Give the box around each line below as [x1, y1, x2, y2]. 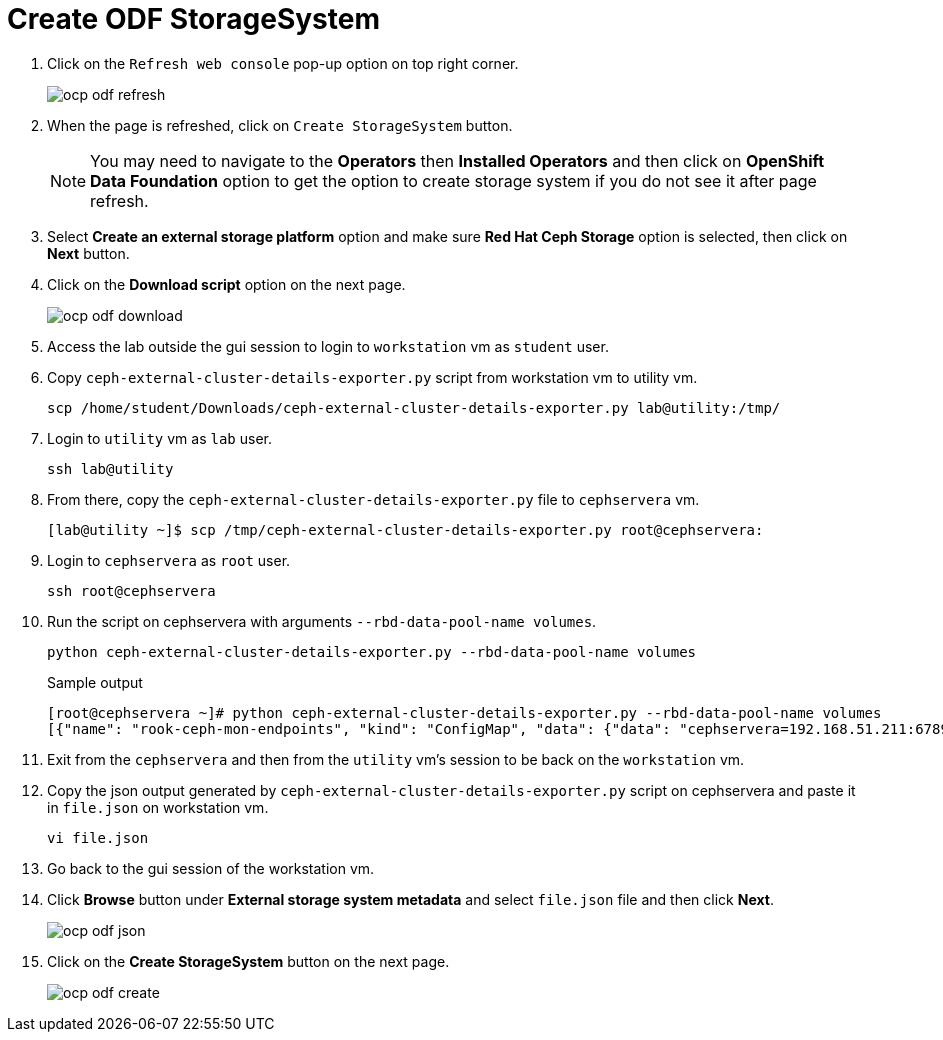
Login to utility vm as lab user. [47, 429, 272, 447]
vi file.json [47, 829, 149, 846]
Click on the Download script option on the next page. [47, 275, 406, 293]
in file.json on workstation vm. [47, 798, 269, 816]
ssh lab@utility [47, 460, 174, 477]
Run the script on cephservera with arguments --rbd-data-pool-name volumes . [47, 612, 597, 630]
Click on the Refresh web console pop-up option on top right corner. [47, 54, 519, 72]
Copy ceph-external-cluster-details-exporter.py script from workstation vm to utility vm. [47, 368, 698, 386]
